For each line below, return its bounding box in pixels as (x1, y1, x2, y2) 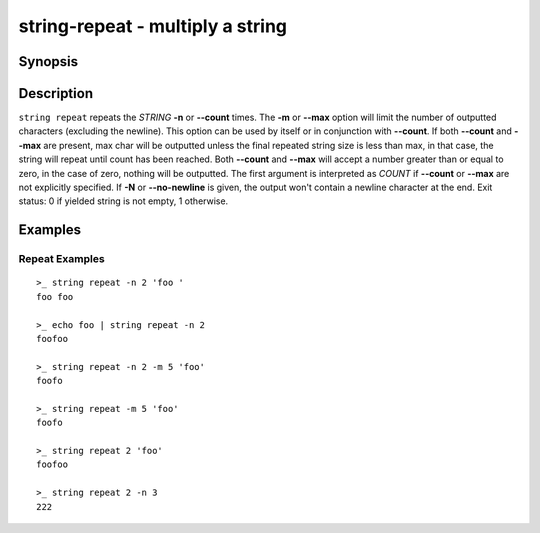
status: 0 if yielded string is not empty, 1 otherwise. (18, 195, 229, 207)
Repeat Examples (18, 252, 105, 266)
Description (18, 85, 94, 102)
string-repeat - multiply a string (18, 15, 288, 37)
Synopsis (18, 53, 79, 70)
